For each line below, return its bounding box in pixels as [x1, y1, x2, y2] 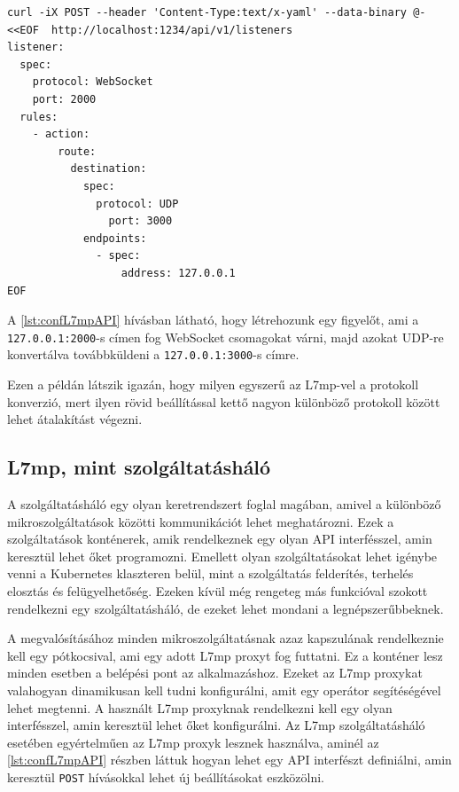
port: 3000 [108, 215, 173, 228]
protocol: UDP [96, 197, 179, 210]
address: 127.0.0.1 [121, 266, 236, 279]
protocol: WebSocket [32, 75, 153, 89]
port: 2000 [32, 92, 97, 106]
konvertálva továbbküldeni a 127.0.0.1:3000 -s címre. [7, 345, 300, 364]
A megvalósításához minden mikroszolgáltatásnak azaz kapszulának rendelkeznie [7, 629, 444, 647]
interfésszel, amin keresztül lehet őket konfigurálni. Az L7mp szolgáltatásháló [7, 716, 425, 734]
